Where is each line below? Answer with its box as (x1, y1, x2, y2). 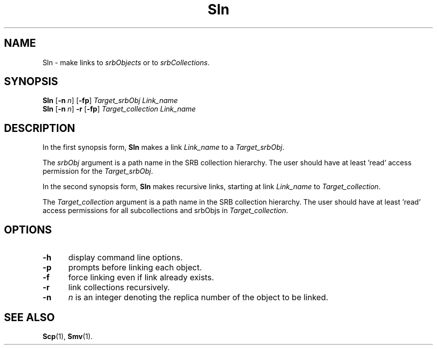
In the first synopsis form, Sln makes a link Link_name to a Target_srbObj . (42, 143, 284, 152)
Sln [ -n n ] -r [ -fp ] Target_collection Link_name (42, 105, 196, 114)
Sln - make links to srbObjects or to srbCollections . (42, 58, 210, 67)
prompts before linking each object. (68, 262, 202, 273)
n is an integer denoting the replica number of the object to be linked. (68, 292, 328, 303)
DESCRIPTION (4, 121, 75, 134)
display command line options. (68, 252, 183, 263)
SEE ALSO (4, 311, 55, 324)
